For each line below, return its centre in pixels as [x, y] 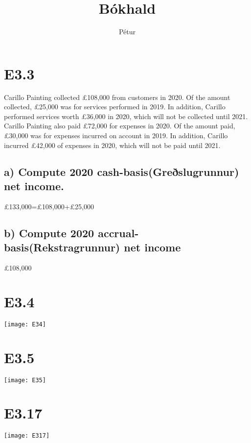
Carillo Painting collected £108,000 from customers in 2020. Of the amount [117, 97]
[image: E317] [27, 436]
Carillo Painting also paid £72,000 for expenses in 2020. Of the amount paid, [120, 126]
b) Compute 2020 [49, 233]
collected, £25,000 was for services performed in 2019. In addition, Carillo [115, 107]
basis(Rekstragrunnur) [62, 247]
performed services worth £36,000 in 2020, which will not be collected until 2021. [126, 116]
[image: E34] [25, 324]
